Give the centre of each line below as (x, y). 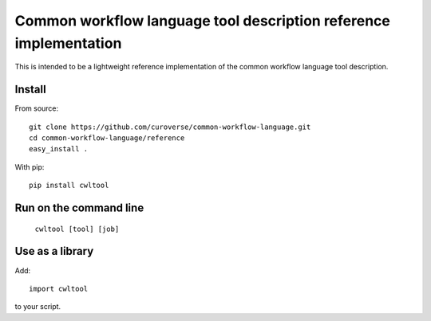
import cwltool (59, 288)
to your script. (38, 307)
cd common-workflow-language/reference (107, 138)
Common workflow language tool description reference (202, 21)
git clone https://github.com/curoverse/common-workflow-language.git (170, 127)
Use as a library (54, 251)
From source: (37, 108)
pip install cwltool (69, 186)
